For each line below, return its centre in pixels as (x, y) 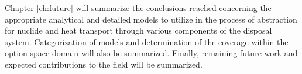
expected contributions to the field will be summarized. (104, 64)
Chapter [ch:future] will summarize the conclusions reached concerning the (138, 8)
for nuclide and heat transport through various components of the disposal (138, 30)
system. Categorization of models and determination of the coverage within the (147, 41)
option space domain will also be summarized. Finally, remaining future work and (151, 53)
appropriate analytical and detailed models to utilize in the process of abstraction (151, 19)
